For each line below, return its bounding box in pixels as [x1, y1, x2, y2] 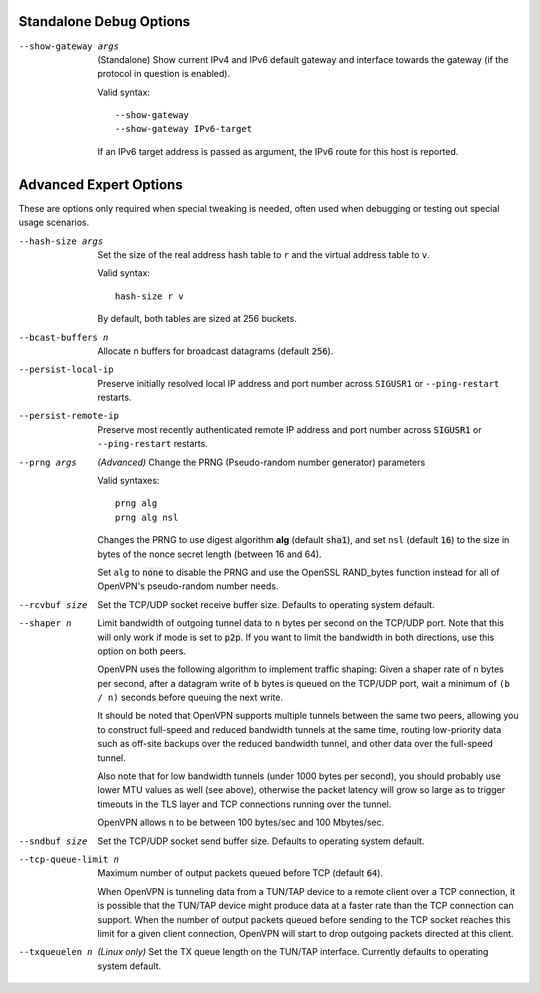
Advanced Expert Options [18, 176, 184, 193]
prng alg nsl [115, 511, 179, 523]
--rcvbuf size [18, 599, 88, 610]
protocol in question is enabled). [97, 68, 230, 80]
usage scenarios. [18, 216, 90, 229]
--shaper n [18, 618, 72, 629]
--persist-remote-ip [18, 410, 120, 422]
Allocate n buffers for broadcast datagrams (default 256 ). [97, 345, 334, 357]
